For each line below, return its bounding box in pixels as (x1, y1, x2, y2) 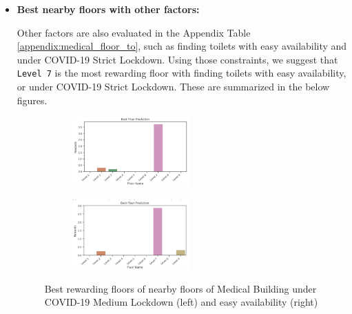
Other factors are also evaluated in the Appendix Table (17, 25, 251, 39)
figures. (17, 92, 48, 107)
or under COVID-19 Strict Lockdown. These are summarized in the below (17, 79, 330, 94)
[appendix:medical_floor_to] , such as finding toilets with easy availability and (17, 39, 347, 53)
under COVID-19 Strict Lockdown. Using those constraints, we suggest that (17, 52, 338, 66)
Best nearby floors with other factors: (17, 2, 200, 16)
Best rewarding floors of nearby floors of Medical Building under (44, 281, 317, 295)
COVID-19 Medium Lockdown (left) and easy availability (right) (44, 295, 318, 309)
